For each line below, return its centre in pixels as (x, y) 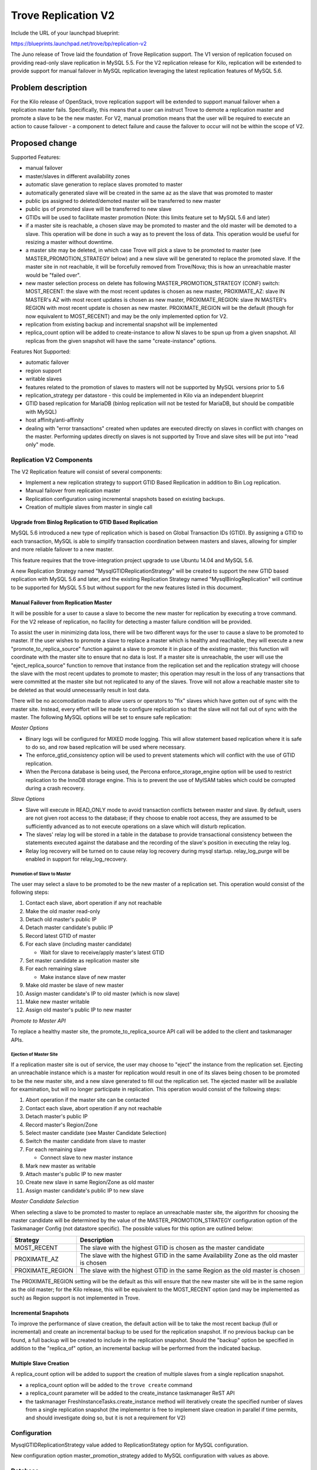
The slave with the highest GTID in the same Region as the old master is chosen (190, 1270)
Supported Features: (36, 157)
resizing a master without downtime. (70, 242)
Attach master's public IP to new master (74, 1174)
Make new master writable (58, 1001)
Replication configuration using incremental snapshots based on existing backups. (125, 499)
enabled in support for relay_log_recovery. (77, 859)
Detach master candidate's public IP (69, 928)
